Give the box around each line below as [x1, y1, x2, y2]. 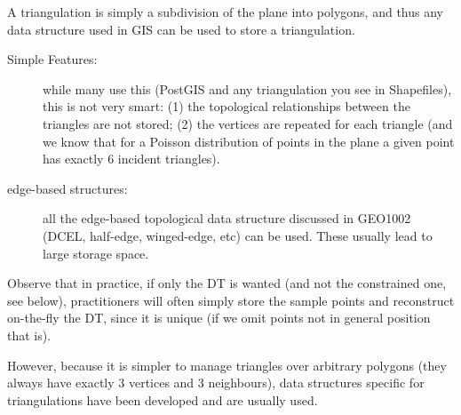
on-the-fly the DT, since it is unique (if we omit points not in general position [7, 308, 431, 327]
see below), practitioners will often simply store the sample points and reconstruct [7, 291, 455, 309]
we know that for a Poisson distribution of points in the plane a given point [43, 132, 455, 150]
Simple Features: [7, 50, 98, 68]
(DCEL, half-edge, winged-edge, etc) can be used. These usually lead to [43, 226, 433, 244]
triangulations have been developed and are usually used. [7, 390, 318, 409]
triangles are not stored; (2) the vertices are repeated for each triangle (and [43, 114, 453, 132]
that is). [7, 325, 52, 344]
